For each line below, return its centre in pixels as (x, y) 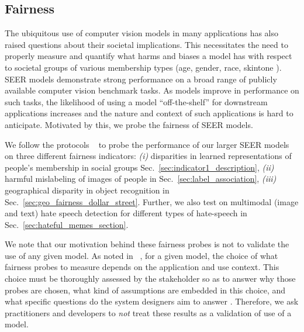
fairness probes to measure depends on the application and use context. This (142, 267)
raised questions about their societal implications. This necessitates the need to (146, 44)
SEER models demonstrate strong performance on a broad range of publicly (141, 79)
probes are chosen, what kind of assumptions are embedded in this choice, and (145, 290)
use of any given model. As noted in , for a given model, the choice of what (141, 255)
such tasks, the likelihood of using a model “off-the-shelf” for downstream (136, 101)
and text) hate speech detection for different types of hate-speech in (126, 213)
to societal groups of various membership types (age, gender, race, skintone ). (143, 67)
